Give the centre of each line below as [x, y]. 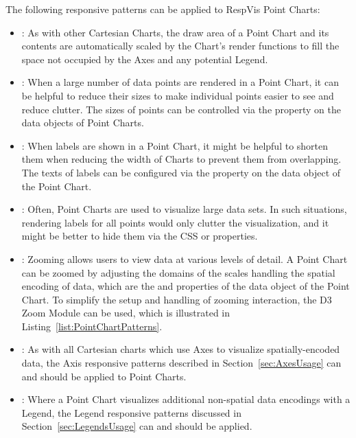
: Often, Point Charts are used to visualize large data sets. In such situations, [184, 209]
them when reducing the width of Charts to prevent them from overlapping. [181, 159]
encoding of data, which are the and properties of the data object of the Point [186, 286]
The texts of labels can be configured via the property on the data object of [181, 172]
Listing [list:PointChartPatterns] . [92, 326]
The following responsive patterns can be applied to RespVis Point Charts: [163, 9]
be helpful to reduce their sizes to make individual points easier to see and [178, 95]
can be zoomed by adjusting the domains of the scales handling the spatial [178, 272]
